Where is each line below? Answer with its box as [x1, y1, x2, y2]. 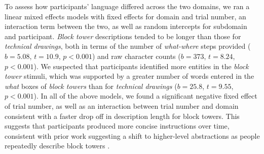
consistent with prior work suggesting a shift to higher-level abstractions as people [5, 130, 260, 141]
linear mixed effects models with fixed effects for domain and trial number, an [5, 11, 246, 21]
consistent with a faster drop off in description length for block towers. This [5, 110, 240, 121]
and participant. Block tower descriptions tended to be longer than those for [5, 30, 241, 41]
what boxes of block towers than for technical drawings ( [5, 80, 177, 91]
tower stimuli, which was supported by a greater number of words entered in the [5, 71, 254, 81]
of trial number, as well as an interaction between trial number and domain [5, 100, 239, 111]
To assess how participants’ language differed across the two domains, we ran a [5, 1, 250, 11]
